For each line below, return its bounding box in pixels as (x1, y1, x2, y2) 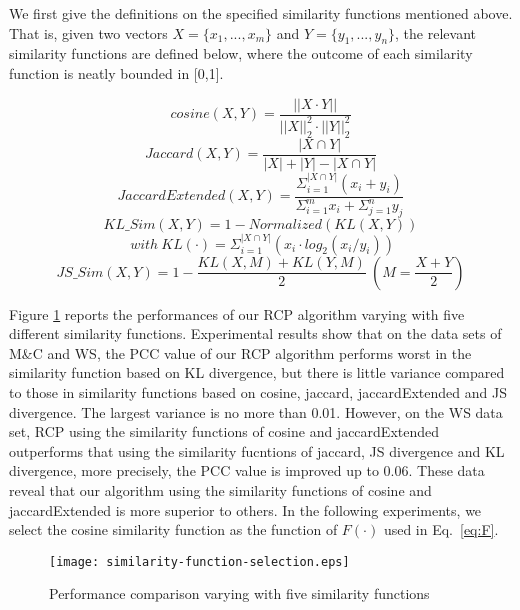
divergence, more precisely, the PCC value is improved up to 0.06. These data (9, 460, 485, 481)
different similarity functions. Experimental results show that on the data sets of (9, 323, 502, 344)
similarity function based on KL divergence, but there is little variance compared (9, 362, 505, 383)
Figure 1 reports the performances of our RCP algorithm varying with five (9, 303, 465, 324)
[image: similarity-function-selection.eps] (49, 554, 350, 569)
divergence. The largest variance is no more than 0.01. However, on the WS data (9, 401, 503, 422)
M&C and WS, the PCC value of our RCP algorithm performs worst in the (9, 342, 472, 363)
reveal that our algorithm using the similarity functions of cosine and (9, 479, 432, 500)
